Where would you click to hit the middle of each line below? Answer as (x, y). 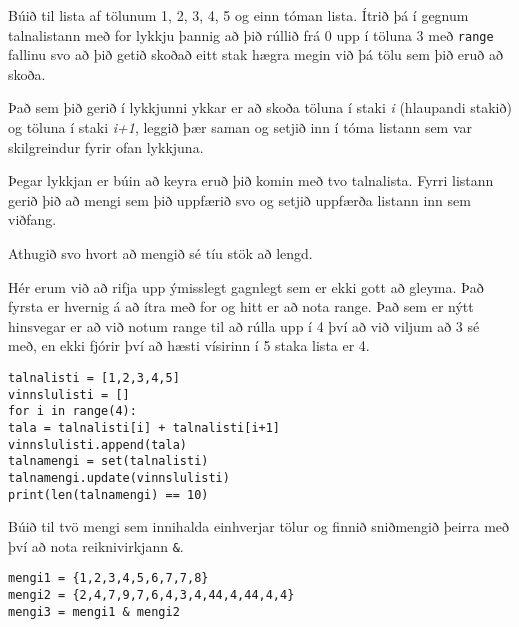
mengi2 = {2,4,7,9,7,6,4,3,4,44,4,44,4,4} (151, 595)
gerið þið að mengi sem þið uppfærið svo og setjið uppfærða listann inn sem (239, 199)
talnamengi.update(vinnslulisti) (119, 477)
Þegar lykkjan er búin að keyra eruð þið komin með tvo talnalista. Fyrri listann (251, 180)
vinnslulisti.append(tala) (97, 444)
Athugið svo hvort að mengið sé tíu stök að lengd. (160, 253)
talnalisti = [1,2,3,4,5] (94, 377)
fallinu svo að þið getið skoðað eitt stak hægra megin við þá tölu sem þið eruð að (256, 54)
